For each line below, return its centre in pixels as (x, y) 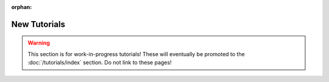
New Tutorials (38, 24)
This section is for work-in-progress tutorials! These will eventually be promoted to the (136, 54)
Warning (39, 43)
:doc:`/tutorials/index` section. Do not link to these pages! (100, 63)
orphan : (22, 7)
